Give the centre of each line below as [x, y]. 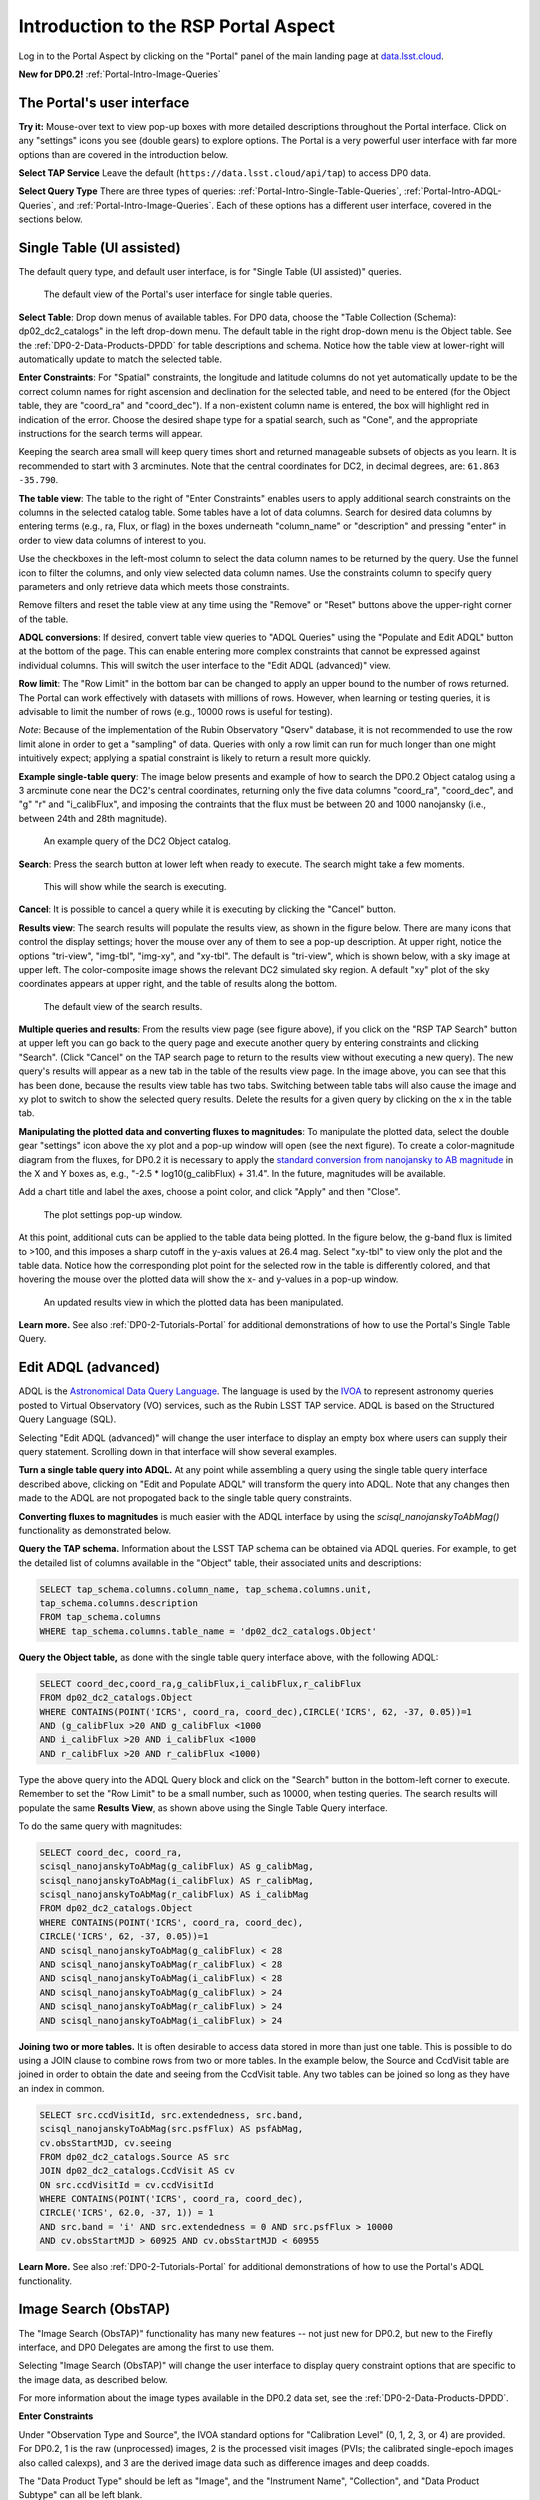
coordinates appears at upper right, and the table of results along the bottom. [178, 984]
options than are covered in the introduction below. [123, 154]
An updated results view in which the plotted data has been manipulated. [193, 1302]
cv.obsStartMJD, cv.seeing [105, 2143]
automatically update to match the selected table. [120, 359]
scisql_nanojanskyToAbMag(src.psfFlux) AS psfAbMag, [171, 2129]
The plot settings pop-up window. [113, 1214]
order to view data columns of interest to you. [112, 540]
